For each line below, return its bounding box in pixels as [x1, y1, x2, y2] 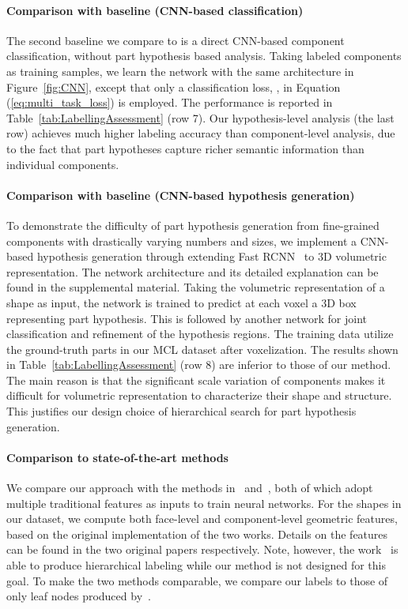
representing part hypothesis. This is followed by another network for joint [6, 310, 368, 326]
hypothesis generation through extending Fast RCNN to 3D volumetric [36, 248, 387, 265]
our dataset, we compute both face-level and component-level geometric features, [6, 510, 398, 527]
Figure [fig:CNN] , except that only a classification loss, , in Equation [6, 78, 341, 95]
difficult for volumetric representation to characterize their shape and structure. [6, 387, 392, 404]
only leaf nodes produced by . [6, 588, 151, 604]
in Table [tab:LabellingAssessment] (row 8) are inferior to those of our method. [6, 356, 391, 373]
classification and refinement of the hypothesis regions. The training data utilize [6, 325, 394, 342]
